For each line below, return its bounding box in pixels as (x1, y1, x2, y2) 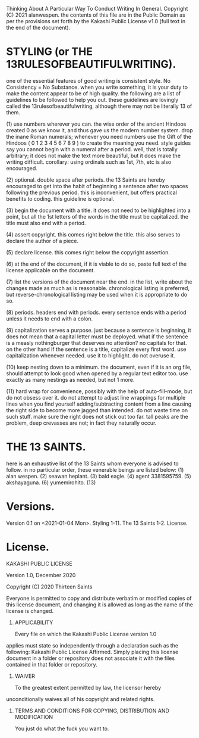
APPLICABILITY (14, 619, 53, 626)
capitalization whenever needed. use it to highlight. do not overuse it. (6, 351, 175, 359)
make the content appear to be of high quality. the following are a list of (6, 89, 181, 97)
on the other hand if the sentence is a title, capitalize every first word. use (6, 345, 187, 353)
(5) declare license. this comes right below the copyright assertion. (6, 248, 170, 256)
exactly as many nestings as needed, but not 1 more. (6, 376, 135, 383)
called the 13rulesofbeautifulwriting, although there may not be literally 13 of (6, 102, 192, 110)
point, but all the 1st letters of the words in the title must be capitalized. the (6, 213, 189, 220)
